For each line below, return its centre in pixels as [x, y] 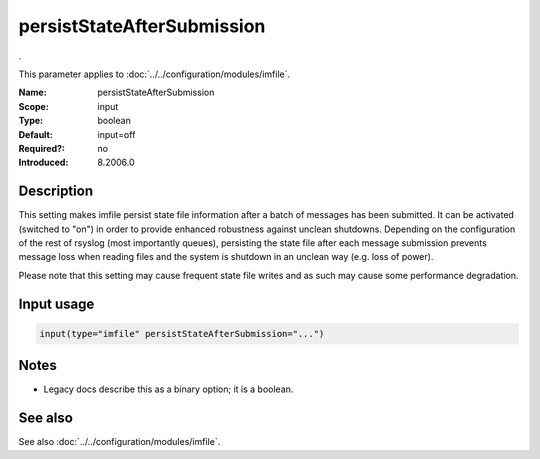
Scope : [33, 106]
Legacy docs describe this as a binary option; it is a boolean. [168, 389]
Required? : [41, 148]
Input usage [56, 303]
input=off [116, 134]
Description [56, 191]
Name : [32, 92]
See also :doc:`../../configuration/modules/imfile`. [119, 442]
